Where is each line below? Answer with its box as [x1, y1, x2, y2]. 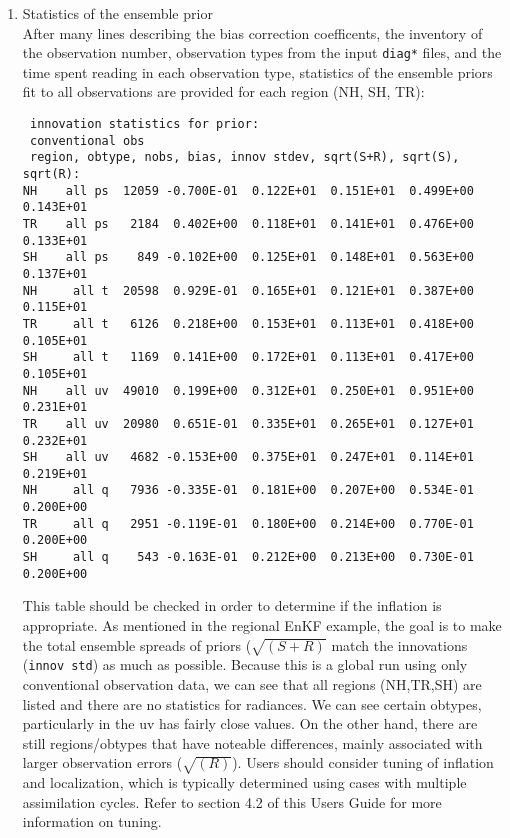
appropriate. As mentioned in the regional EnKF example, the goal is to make [22, 615, 502, 635]
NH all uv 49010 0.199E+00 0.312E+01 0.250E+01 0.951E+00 [22, 383, 474, 398]
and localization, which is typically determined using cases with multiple [22, 772, 467, 793]
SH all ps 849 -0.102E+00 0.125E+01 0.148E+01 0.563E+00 [22, 250, 474, 265]
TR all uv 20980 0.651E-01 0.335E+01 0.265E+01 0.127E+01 [22, 416, 474, 431]
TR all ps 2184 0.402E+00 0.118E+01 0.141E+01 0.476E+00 [22, 216, 474, 231]
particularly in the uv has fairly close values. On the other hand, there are [22, 713, 478, 734]
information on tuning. [22, 811, 162, 832]
